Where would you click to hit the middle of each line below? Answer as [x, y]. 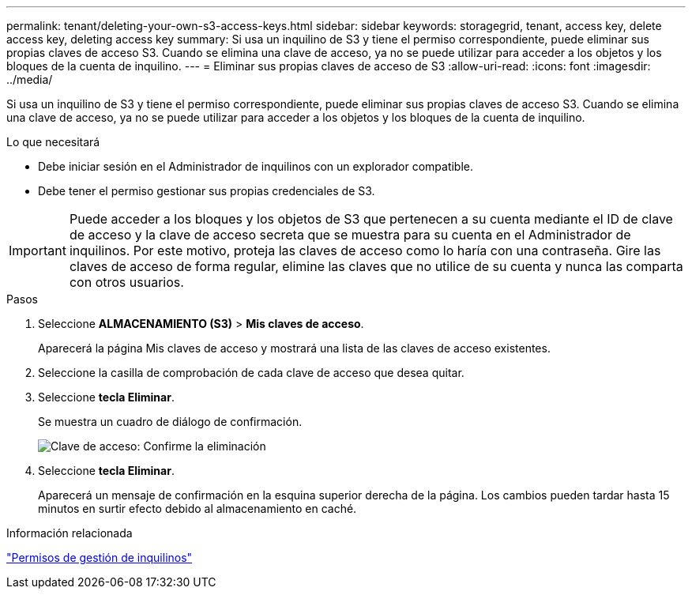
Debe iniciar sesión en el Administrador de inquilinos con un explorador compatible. [256, 166]
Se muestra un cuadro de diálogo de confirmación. [170, 422]
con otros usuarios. [126, 282]
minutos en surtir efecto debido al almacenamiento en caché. [197, 508]
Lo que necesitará [53, 142]
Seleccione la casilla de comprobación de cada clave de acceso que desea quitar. [251, 373]
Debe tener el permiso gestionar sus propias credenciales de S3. [207, 191]
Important [38, 250]
